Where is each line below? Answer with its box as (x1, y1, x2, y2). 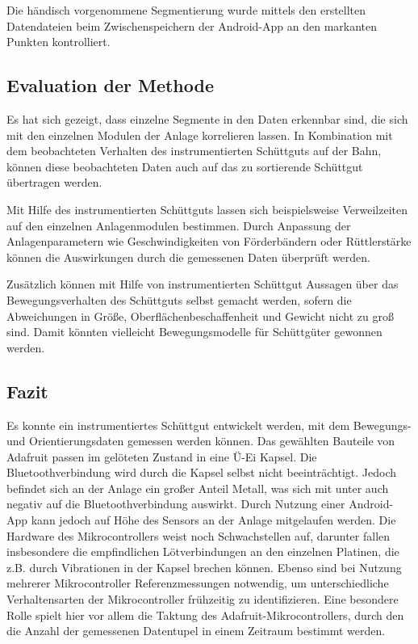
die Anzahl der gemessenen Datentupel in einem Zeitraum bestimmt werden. (6, 622, 386, 639)
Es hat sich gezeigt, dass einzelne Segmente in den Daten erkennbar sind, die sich (6, 110, 408, 127)
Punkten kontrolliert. (6, 33, 111, 50)
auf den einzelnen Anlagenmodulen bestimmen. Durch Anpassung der (6, 217, 351, 234)
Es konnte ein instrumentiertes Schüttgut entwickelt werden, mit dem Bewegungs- (6, 416, 412, 433)
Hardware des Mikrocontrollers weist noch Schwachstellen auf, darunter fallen (6, 527, 391, 544)
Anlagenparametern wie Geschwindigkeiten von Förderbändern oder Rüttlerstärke (6, 233, 412, 250)
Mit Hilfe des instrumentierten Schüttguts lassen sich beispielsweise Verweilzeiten (6, 200, 408, 217)
